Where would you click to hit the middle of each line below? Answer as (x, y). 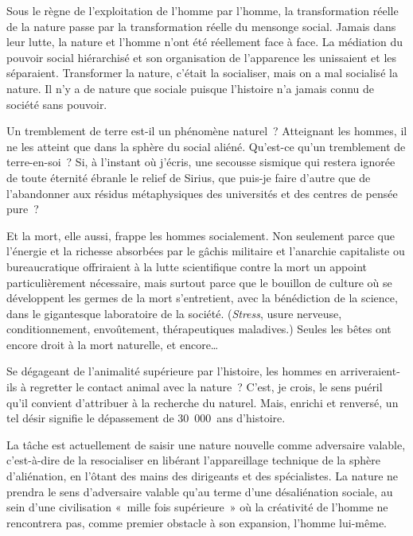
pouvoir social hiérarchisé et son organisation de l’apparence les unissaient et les (202, 57)
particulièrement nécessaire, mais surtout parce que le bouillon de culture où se (199, 282)
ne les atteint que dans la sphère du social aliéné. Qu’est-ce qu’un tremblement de (206, 146)
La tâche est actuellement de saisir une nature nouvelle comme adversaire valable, (206, 444)
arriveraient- (370, 371)
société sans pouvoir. (57, 104)
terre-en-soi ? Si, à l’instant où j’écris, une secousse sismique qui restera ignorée (201, 162)
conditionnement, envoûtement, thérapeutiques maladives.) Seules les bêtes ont (199, 329)
